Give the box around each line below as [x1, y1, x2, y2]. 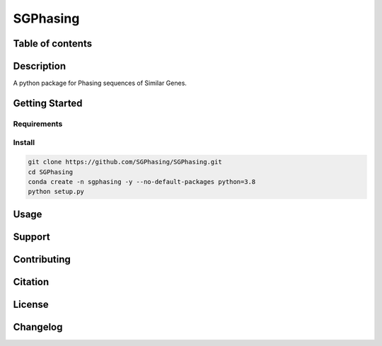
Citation [13, 276, 50, 288]
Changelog [13, 321, 63, 333]
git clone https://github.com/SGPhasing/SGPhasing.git [28, 158, 222, 166]
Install [13, 138, 35, 148]
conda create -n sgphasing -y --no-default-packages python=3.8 [28, 178, 256, 185]
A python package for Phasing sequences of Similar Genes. [13, 79, 187, 88]
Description [13, 60, 66, 72]
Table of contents [13, 38, 92, 50]
